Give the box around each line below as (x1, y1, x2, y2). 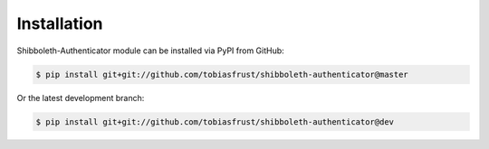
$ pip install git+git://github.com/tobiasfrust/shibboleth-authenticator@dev (35, 116, 394, 126)
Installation (16, 14, 103, 33)
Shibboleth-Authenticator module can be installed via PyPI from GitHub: (16, 45, 284, 56)
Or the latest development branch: (16, 92, 145, 103)
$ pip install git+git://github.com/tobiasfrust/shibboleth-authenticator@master (35, 69, 409, 79)
